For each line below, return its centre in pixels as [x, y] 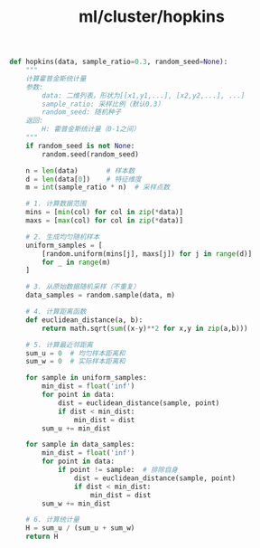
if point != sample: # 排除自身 [118, 470]
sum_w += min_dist [76, 504]
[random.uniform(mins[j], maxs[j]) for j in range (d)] [147, 254]
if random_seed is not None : [80, 146]
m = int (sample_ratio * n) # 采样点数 [97, 187]
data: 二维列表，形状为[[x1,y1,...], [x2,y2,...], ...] [144, 95]
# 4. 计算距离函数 [56, 312]
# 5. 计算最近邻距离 [59, 345]
